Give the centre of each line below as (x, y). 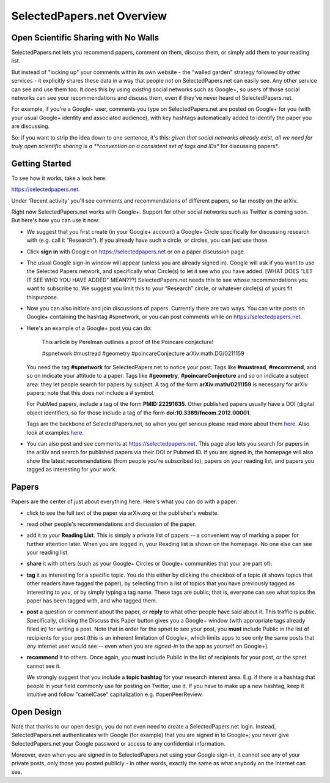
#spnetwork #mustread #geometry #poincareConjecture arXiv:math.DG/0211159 (143, 353)
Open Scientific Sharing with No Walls (85, 38)
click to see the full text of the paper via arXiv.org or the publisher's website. (123, 513)
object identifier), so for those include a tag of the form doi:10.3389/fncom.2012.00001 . (139, 413)
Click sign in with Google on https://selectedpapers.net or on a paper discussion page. (136, 252)
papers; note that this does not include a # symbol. (91, 393)
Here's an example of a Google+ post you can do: (89, 328)
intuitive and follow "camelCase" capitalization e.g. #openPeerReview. (115, 694)
